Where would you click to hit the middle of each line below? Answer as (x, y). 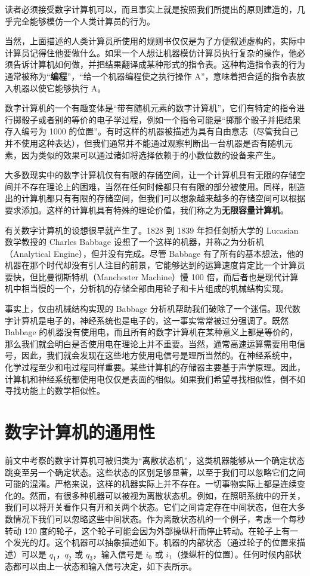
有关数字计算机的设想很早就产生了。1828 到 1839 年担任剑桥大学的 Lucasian (152, 230)
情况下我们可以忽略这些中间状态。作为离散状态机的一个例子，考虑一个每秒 (159, 518)
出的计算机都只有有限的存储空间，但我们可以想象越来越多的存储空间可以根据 (155, 198)
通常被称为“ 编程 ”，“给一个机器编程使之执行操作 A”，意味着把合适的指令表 (151, 76)
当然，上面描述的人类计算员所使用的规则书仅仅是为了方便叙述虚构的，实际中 (155, 41)
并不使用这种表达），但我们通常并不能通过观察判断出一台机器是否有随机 (145, 143)
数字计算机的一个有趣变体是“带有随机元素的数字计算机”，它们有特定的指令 (151, 108)
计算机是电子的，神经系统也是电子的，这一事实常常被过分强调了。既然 (151, 320)
